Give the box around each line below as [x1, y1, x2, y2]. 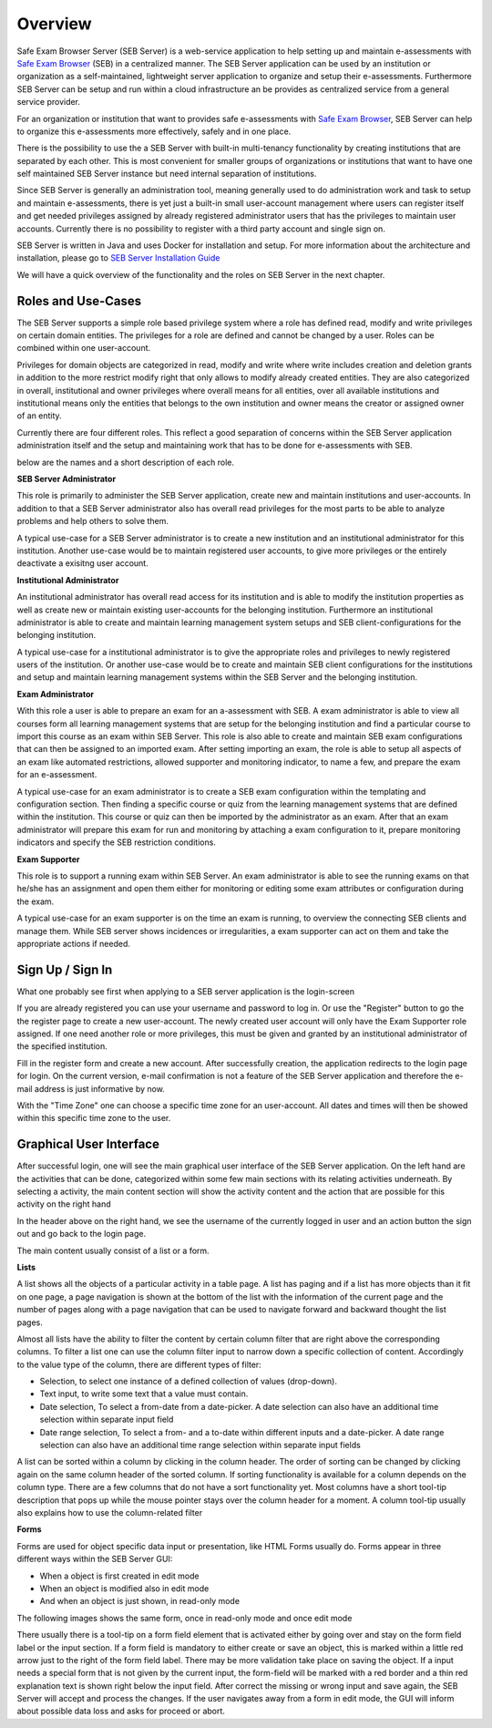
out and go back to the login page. [16, 1229, 146, 1239]
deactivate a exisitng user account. [16, 558, 149, 569]
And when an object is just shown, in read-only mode [39, 1596, 241, 1607]
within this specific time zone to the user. [16, 1113, 171, 1124]
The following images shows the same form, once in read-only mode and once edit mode [16, 1612, 353, 1623]
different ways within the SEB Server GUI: [16, 1554, 173, 1565]
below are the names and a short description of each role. [16, 457, 234, 468]
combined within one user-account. [16, 343, 151, 354]
